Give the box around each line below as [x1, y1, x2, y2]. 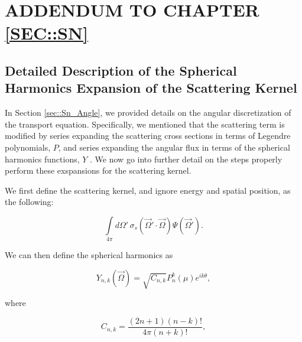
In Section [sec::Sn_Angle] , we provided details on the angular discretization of [5, 106, 291, 119]
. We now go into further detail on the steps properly [90, 152, 282, 165]
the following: [5, 196, 54, 208]
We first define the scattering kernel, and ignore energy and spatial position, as [5, 184, 291, 196]
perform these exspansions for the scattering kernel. [5, 164, 191, 177]
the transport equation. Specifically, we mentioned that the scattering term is [5, 118, 285, 130]
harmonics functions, [5, 152, 80, 165]
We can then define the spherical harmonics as [5, 249, 173, 261]
